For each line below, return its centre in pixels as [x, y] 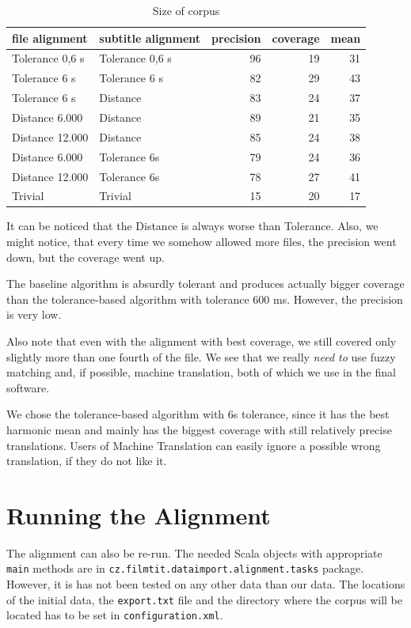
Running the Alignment [139, 515]
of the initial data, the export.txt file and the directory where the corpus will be [205, 599]
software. [28, 387]
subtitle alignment [150, 38]
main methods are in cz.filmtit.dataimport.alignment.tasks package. [185, 568]
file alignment [50, 38]
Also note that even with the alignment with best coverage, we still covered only [202, 341]
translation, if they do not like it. [87, 461]
